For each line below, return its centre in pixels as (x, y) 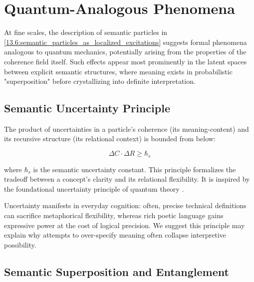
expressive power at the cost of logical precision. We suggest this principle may (125, 225)
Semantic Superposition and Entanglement (117, 271)
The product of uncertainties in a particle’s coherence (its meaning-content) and (127, 129)
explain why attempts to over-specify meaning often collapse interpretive (115, 235)
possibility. (20, 244)
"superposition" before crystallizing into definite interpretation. (100, 81)
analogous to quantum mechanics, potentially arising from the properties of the (125, 52)
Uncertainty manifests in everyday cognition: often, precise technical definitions (125, 205)
